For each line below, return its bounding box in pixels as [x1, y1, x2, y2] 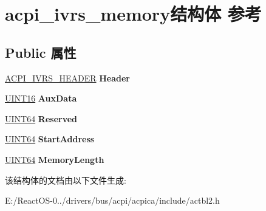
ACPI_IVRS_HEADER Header [5, 71, 130, 84]
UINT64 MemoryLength [5, 153, 104, 165]
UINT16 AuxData [5, 92, 77, 105]
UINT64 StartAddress [5, 133, 95, 145]
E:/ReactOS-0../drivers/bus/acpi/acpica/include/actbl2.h [5, 194, 220, 207]
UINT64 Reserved [5, 112, 78, 125]
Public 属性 [5, 43, 77, 61]
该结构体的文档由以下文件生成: [5, 173, 126, 186]
